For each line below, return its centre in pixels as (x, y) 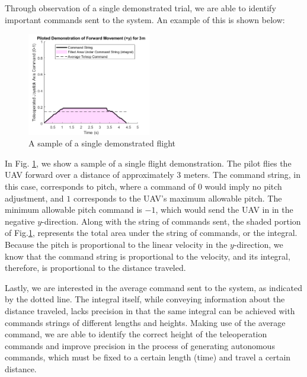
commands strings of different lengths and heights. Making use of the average (145, 322)
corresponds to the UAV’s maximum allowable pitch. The (178, 198)
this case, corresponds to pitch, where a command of (100, 186)
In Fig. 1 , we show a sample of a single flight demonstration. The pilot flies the (148, 163)
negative (20, 221)
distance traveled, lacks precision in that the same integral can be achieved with (150, 311)
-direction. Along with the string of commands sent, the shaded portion (171, 221)
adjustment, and (34, 198)
